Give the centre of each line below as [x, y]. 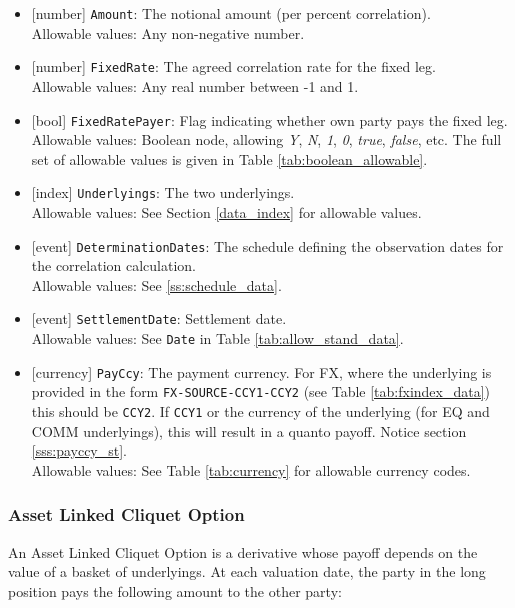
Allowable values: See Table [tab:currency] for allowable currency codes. [251, 469]
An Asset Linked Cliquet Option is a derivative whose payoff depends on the [243, 551]
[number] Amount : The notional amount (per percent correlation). [231, 13]
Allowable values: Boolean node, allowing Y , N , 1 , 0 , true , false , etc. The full [266, 139]
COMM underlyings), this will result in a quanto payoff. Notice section [249, 430]
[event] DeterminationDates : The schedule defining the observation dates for [267, 245]
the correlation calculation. [114, 265]
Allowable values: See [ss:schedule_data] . [156, 284]
